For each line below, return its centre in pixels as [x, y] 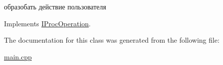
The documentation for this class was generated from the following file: [112, 40]
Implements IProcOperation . [47, 23]
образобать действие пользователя [55, 6]
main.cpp [18, 56]
